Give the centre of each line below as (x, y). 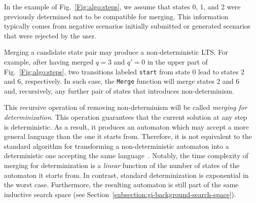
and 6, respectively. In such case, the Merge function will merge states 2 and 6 (122, 81)
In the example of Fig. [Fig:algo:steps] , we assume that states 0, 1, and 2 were (122, 6)
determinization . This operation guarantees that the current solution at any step (126, 117)
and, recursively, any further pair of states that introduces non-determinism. (119, 90)
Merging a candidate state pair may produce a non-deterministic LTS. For (116, 52)
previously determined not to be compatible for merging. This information (116, 16)
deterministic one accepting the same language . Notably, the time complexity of (126, 155)
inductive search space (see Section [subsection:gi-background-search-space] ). (120, 194)
